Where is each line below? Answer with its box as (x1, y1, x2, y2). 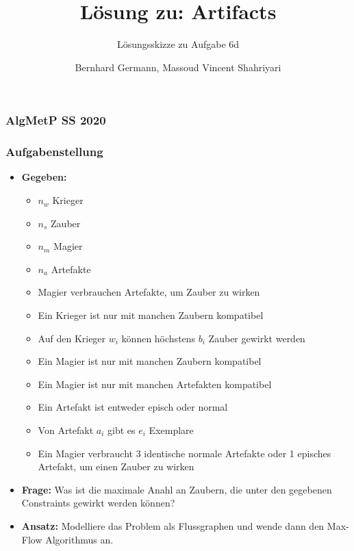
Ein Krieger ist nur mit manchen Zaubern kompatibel (38, 308, 264, 322)
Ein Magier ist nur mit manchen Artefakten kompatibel (38, 376, 272, 391)
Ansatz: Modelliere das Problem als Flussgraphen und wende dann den (21, 518, 325, 533)
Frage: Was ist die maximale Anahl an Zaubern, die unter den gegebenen (21, 482, 332, 496)
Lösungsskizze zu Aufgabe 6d (116, 37, 240, 51)
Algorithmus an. (45, 532, 114, 546)
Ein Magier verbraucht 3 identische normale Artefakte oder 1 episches (38, 446, 331, 460)
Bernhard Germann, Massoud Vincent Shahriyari (75, 60, 281, 74)
